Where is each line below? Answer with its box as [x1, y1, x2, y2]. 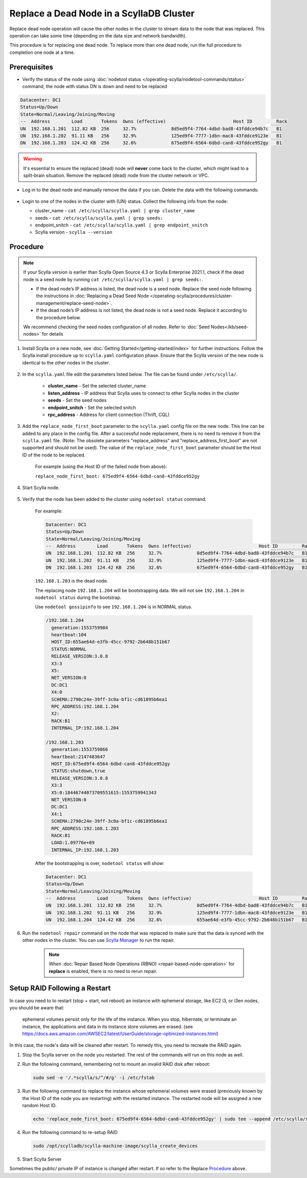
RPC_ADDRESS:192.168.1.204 [51, 704, 119, 709]
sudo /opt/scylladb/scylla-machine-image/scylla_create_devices [33, 1143, 198, 1149]
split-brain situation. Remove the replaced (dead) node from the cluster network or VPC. [23, 172, 209, 179]
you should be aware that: [9, 1004, 64, 1010]
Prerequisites [9, 63, 53, 71]
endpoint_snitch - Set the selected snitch [48, 404, 136, 410]
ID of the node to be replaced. [22, 451, 85, 458]
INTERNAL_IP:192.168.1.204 [51, 725, 119, 731]
